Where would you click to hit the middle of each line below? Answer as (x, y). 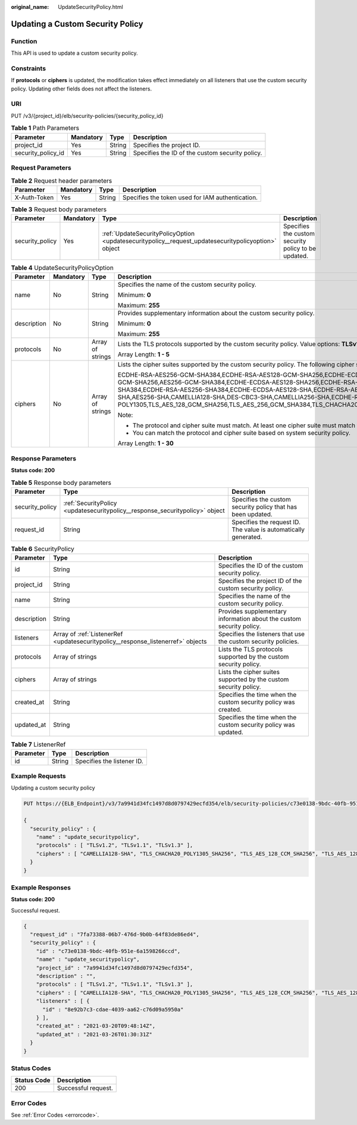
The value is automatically (268, 529)
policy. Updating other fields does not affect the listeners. (81, 89)
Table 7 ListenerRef (38, 744)
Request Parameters (41, 168)
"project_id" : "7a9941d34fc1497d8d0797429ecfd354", (115, 968)
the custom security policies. (259, 641)
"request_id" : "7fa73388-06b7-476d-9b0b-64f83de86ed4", (115, 935)
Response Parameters (44, 458)
